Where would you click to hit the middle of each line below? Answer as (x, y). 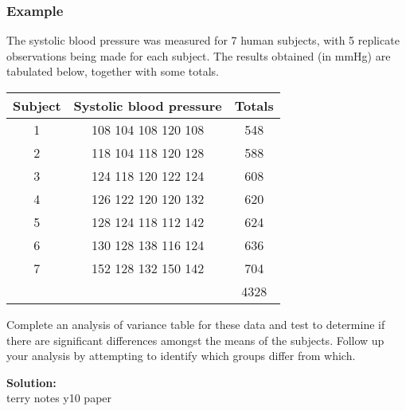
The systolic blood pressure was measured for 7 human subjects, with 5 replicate (203, 40)
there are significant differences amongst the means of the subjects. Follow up (195, 340)
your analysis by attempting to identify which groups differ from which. (181, 356)
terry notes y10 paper (59, 398)
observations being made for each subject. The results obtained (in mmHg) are (199, 55)
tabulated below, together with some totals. (113, 71)
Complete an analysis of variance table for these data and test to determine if (196, 324)
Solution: (31, 382)
